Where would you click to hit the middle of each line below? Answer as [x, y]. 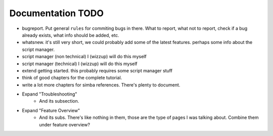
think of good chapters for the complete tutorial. [72, 78]
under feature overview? [65, 124]
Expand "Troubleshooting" [50, 94]
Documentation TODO [56, 13]
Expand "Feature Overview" [51, 110]
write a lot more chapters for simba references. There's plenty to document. [101, 85]
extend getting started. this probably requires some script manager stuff [97, 70]
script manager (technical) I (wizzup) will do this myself [80, 64]
